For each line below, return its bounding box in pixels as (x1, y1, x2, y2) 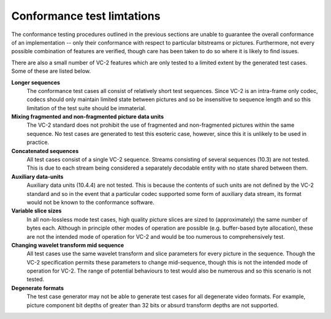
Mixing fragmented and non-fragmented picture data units (11, 113, 164, 121)
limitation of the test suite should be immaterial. (26, 104, 146, 111)
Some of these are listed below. (11, 67, 91, 75)
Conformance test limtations (11, 9, 161, 23)
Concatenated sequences (11, 147, 79, 154)
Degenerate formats (11, 284, 64, 291)
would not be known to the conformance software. (26, 198, 154, 206)
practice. (26, 138, 49, 146)
